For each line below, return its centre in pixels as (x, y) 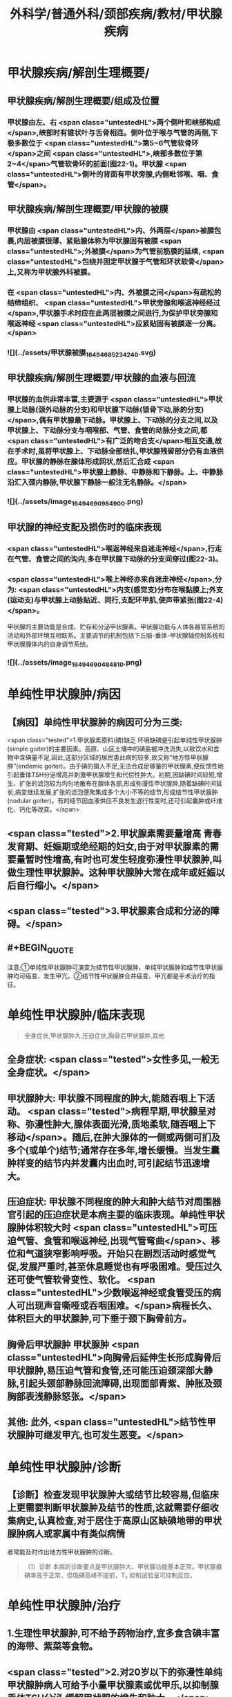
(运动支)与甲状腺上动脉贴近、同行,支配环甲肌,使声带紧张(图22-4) (115, 600)
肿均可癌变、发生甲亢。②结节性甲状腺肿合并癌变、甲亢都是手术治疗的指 (111, 976)
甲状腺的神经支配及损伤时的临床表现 (84, 527)
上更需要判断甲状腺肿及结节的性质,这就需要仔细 (109, 1508)
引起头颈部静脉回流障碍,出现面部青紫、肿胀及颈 (121, 1383)
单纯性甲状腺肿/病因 (64, 695)
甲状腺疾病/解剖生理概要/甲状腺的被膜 (88, 209)
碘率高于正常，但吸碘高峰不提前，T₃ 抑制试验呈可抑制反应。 (110, 1575)
